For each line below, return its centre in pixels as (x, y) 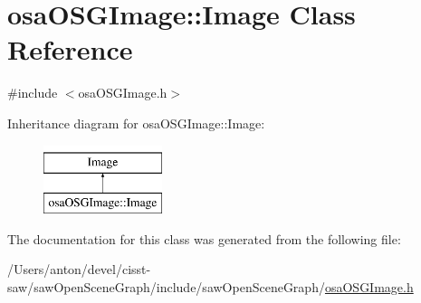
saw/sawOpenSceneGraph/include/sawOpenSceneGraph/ (166, 286)
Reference (70, 49)
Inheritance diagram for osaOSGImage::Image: (136, 123)
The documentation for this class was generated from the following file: (204, 238)
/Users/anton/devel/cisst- (79, 269)
